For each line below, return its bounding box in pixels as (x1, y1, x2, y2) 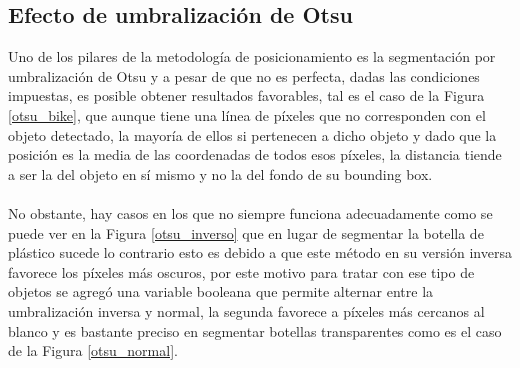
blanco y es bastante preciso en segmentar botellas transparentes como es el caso (8, 320, 502, 341)
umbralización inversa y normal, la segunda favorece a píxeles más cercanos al (8, 300, 485, 321)
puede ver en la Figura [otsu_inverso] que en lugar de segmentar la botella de (8, 222, 484, 243)
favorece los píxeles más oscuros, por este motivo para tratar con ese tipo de (8, 261, 475, 282)
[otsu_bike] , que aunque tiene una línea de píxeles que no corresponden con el (8, 104, 486, 125)
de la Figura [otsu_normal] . (8, 340, 178, 361)
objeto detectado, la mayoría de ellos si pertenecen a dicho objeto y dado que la (8, 124, 497, 145)
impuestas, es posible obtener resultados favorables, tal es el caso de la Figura (8, 85, 485, 106)
